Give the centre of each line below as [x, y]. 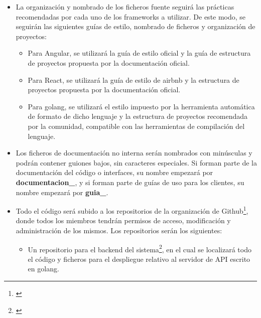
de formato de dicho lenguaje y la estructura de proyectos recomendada [138, 116]
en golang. [43, 269]
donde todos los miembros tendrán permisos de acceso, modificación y [123, 220]
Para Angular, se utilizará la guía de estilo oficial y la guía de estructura [139, 53]
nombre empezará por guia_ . [62, 192]
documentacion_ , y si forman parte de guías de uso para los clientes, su [130, 182]
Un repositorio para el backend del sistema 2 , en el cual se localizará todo [140, 248]
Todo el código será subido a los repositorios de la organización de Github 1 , [132, 210]
